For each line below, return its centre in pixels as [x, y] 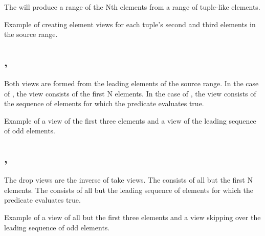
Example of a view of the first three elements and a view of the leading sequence [130, 120]
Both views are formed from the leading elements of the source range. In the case [131, 83]
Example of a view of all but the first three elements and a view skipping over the [132, 217]
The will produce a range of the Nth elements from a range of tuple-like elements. [132, 7]
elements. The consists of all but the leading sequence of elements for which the [129, 190]
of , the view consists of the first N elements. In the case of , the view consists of [130, 93]
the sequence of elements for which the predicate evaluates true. [104, 103]
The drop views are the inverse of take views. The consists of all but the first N [128, 180]
